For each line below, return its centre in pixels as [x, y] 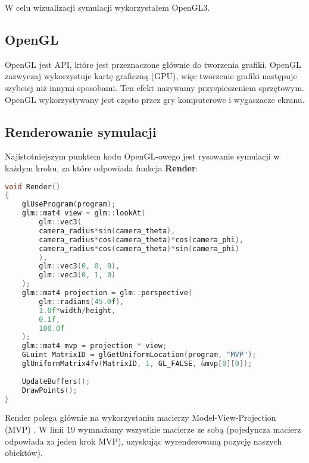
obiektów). [24, 453]
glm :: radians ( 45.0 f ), [82, 301]
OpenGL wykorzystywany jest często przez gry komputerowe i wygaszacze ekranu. [155, 99]
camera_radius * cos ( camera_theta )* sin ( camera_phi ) [139, 248]
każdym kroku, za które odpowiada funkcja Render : [102, 168]
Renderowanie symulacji [81, 131]
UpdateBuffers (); [56, 381]
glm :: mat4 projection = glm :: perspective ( [107, 293]
